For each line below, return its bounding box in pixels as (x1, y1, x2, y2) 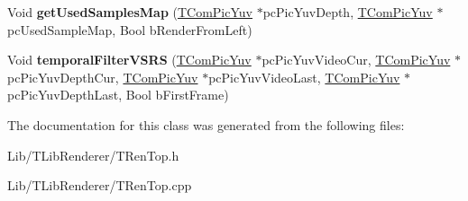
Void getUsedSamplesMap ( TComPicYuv (7, 3, 252, 21)
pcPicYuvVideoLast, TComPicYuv (208, 67, 400, 86)
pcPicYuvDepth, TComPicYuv (262, 3, 433, 21)
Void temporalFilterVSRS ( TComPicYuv (7, 50, 252, 69)
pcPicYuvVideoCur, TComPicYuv (262, 50, 451, 69)
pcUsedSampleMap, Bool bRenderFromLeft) (7, 20, 252, 39)
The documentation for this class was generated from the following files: (7, 115, 405, 134)
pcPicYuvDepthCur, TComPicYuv (7, 67, 198, 86)
